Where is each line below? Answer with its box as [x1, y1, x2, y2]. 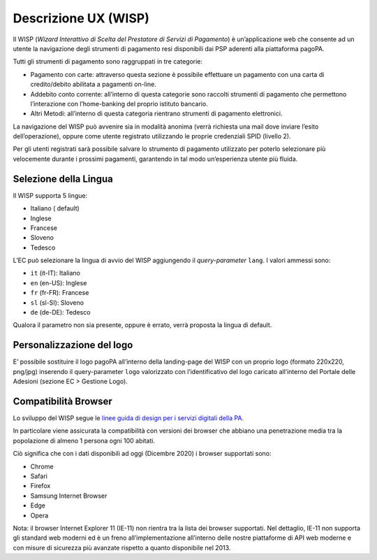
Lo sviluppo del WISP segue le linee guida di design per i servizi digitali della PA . [13, 414, 244, 422]
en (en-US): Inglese [30, 278, 87, 287]
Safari [30, 472, 48, 480]
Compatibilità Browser [13, 395, 113, 407]
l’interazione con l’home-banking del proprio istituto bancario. [30, 99, 209, 108]
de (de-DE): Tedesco [30, 308, 91, 317]
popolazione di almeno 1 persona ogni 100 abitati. [13, 436, 155, 445]
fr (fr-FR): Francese [30, 289, 89, 297]
